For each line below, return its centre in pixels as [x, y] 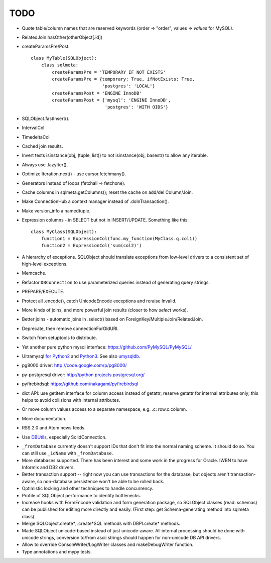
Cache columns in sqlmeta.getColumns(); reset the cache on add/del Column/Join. [107, 192]
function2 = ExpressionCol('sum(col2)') [92, 246]
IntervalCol [33, 128]
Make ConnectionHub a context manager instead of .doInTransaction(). [95, 201]
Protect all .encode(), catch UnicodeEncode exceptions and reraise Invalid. [99, 301]
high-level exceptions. [45, 264]
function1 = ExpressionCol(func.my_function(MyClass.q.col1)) [119, 238]
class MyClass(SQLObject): [64, 232]
